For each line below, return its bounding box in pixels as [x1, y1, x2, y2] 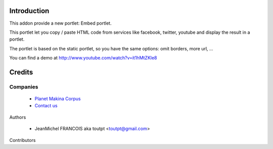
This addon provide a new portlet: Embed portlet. [9, 20, 112, 26]
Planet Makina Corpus [34, 96, 81, 102]
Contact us [34, 103, 58, 109]
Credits [9, 68, 33, 77]
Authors [9, 114, 26, 120]
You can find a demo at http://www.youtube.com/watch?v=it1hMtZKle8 [9, 55, 157, 61]
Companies [9, 83, 38, 90]
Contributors [9, 137, 36, 143]
